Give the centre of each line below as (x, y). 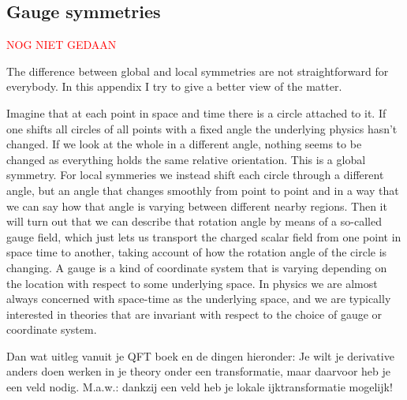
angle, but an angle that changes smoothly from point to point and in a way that (203, 190)
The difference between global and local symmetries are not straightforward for (198, 71)
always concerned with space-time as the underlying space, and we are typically (199, 299)
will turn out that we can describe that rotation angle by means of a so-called (194, 221)
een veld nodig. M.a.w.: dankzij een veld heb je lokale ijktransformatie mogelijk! (200, 387)
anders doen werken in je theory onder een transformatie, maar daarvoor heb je (199, 371)
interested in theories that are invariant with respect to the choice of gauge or (194, 314)
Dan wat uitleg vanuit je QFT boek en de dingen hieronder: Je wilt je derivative (200, 355)
